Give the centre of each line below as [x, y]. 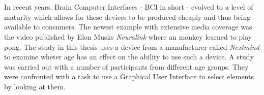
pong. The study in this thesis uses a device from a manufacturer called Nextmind [132, 46]
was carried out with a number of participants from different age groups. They [126, 66]
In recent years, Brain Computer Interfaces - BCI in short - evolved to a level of [129, 7]
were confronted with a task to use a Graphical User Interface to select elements [129, 76]
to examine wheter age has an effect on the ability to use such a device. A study [129, 57]
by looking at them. [35, 86]
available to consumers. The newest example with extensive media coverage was [128, 27]
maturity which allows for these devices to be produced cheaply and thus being [127, 17]
